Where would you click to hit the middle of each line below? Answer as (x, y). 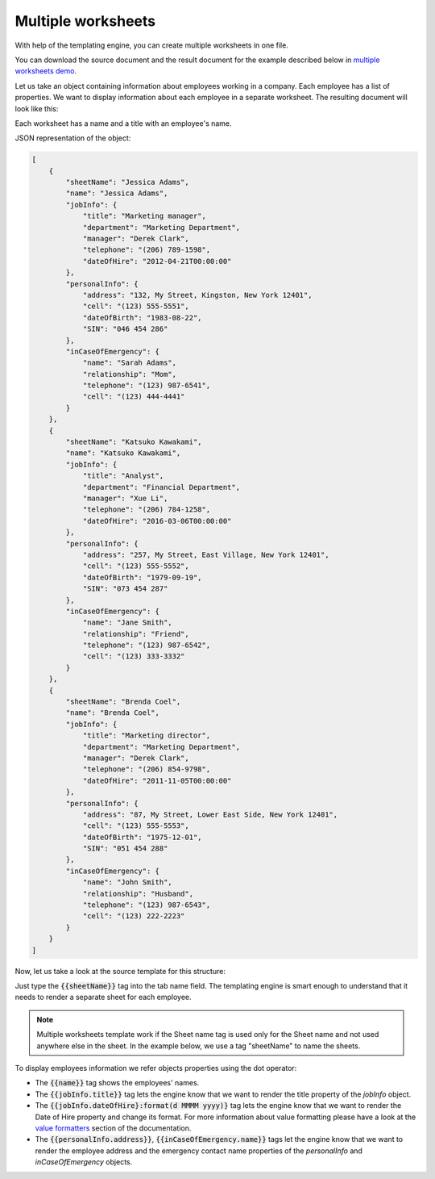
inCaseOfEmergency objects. (84, 1162)
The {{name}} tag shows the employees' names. (117, 1083)
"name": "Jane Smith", (127, 623)
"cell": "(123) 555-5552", (136, 566)
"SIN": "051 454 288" (125, 849)
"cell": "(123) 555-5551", (136, 306)
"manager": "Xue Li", (125, 498)
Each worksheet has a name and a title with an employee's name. (124, 123)
